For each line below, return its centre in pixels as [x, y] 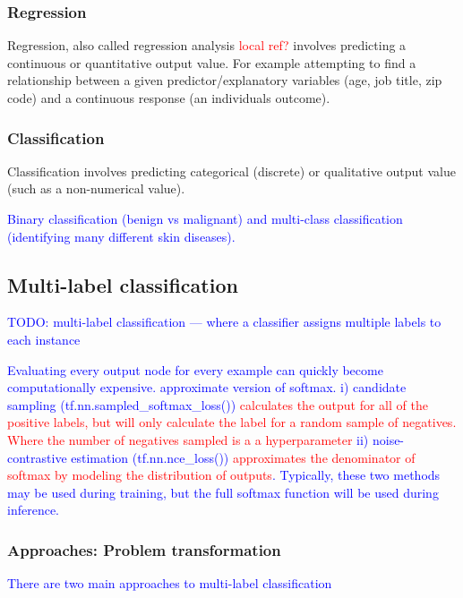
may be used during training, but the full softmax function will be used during [223, 492]
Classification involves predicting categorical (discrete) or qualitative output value [231, 171]
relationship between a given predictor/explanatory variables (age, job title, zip [225, 80]
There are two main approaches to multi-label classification [170, 583]
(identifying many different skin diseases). [121, 236]
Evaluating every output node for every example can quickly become [195, 369]
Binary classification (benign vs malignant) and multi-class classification [205, 218]
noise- [388, 439]
